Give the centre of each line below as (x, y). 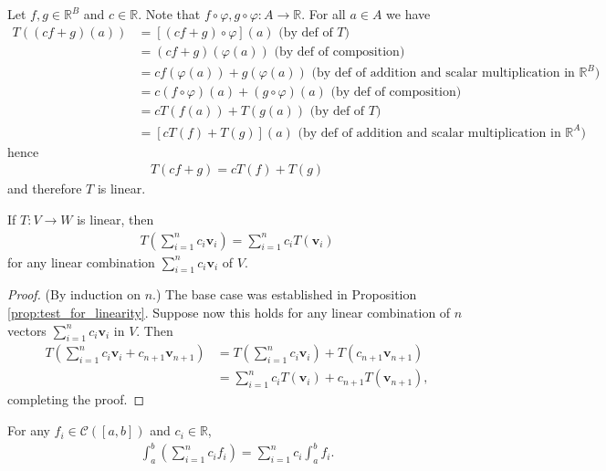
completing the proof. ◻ (76, 399)
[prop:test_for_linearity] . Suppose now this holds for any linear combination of (229, 313)
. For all (324, 14)
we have (408, 14)
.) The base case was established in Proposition (285, 294)
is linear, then (115, 219)
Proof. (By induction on (74, 294)
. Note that (169, 14)
